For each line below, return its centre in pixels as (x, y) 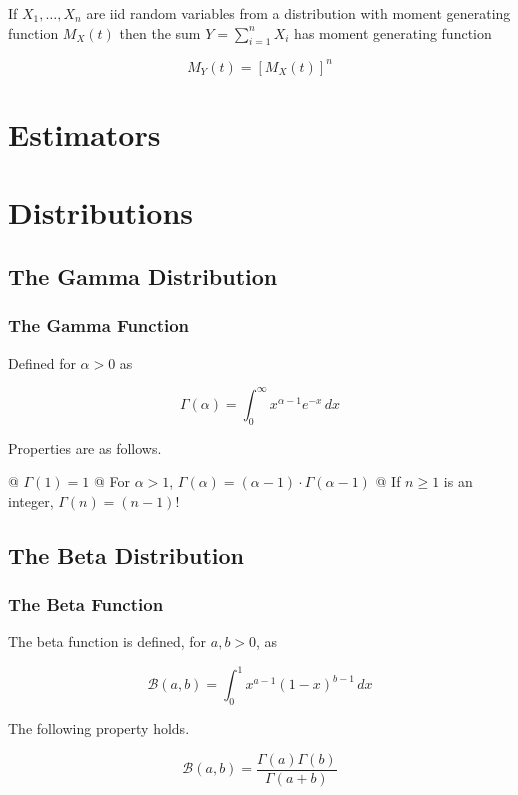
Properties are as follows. (85, 447)
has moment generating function (393, 32)
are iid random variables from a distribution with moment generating (298, 13)
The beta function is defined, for (107, 641)
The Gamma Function (99, 325)
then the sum (160, 32)
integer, (31, 500)
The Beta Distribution (126, 554)
